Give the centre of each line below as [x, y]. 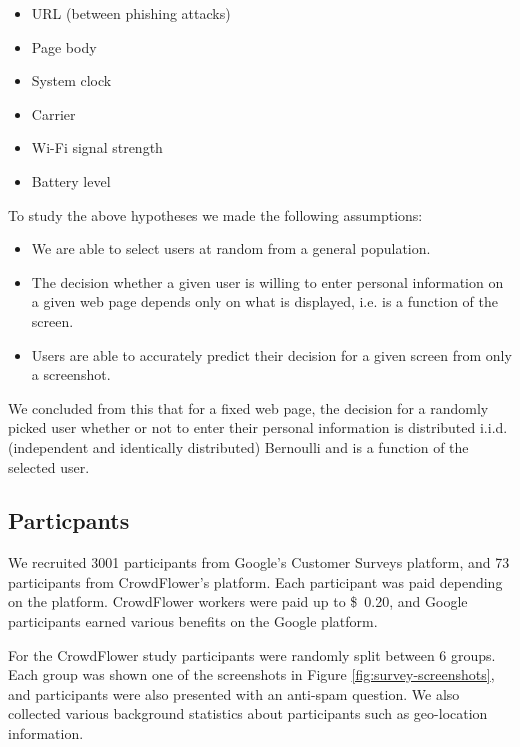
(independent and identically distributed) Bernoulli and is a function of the [238, 446]
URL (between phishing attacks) [131, 13]
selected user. [49, 466]
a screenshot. [71, 374]
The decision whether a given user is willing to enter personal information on [267, 281]
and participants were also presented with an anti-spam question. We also [234, 693]
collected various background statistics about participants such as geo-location [248, 713]
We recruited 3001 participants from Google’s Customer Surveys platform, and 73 [259, 562]
